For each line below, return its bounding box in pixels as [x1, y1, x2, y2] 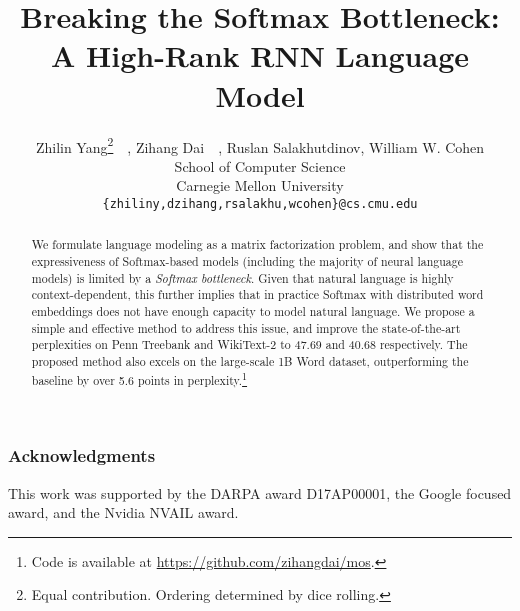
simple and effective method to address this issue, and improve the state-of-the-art [31, 319, 461, 336]
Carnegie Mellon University [176, 175, 344, 196]
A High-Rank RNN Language [50, 35, 470, 76]
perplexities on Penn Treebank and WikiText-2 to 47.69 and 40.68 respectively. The [31, 336, 468, 353]
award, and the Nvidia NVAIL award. [8, 502, 239, 523]
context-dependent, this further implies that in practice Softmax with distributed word [31, 286, 484, 303]
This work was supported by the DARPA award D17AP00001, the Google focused [8, 482, 512, 503]
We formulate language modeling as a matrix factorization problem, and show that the [31, 236, 484, 253]
